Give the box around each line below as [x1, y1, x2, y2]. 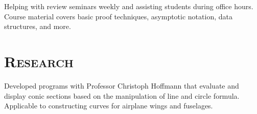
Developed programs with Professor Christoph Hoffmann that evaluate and [4, 80, 239, 91]
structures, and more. [4, 21, 71, 32]
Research [4, 51, 74, 72]
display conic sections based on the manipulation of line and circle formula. [4, 90, 240, 101]
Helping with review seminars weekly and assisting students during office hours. [4, 1, 253, 12]
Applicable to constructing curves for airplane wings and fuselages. [4, 100, 213, 111]
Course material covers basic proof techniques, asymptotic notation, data [4, 11, 232, 21]
